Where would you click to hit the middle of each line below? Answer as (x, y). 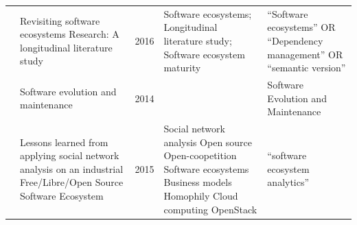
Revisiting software (60, 20)
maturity (182, 68)
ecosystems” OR (301, 27)
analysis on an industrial (72, 168)
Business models (198, 182)
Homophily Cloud (201, 195)
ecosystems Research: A (70, 34)
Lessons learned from (64, 142)
